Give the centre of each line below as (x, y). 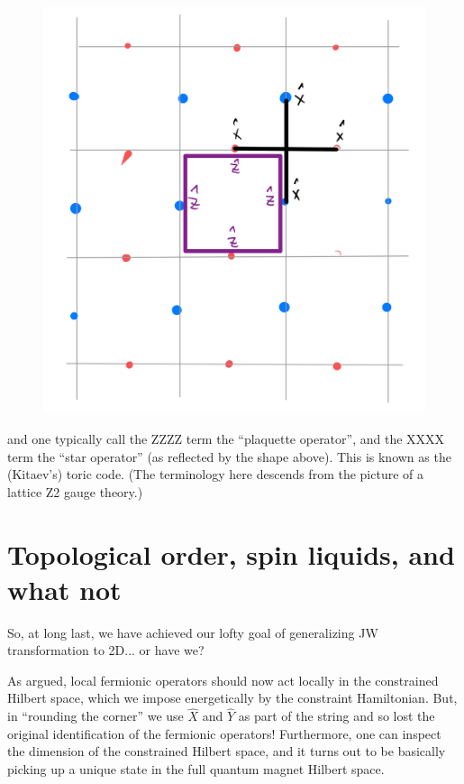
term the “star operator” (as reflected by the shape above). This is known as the (229, 456)
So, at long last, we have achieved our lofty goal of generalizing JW (193, 632)
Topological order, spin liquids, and (231, 553)
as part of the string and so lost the (337, 716)
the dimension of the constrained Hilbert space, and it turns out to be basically (227, 751)
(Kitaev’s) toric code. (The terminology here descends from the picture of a (216, 474)
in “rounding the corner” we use (96, 716)
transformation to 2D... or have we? (106, 650)
